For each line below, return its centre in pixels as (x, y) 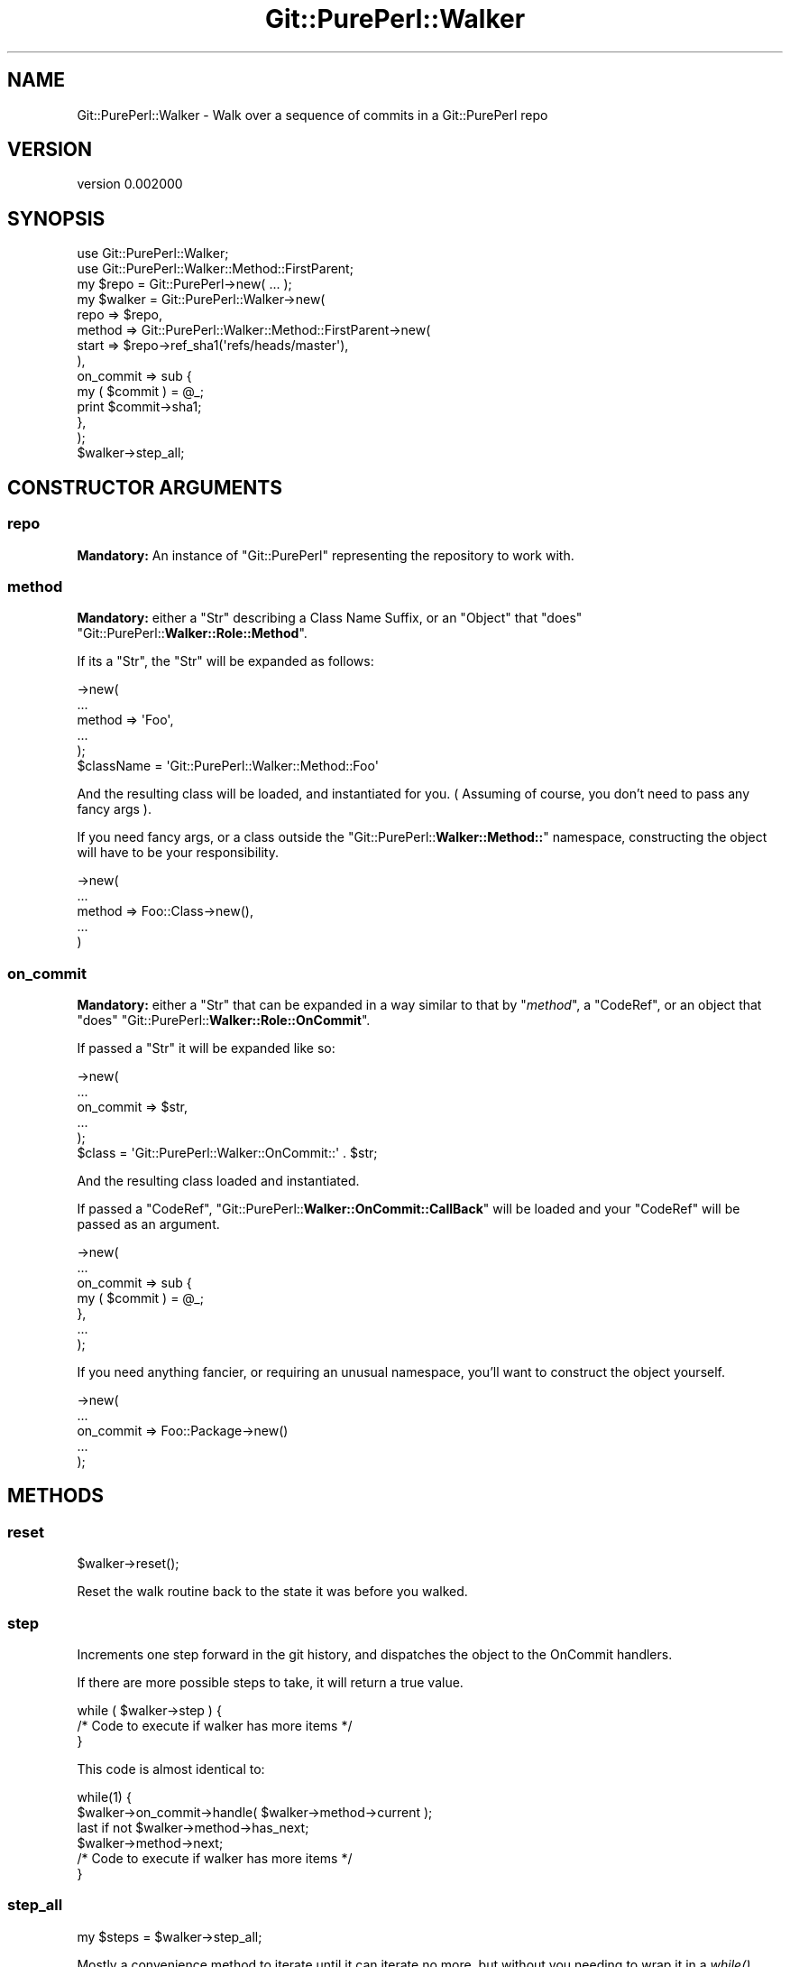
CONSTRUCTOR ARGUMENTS (145, 487)
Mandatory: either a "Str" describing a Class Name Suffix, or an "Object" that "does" (330, 618)
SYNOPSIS (56, 218)
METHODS (56, 1496)
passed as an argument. (148, 1224)
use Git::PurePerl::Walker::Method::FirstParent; (215, 269)
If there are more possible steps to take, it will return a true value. (270, 1682)
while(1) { (104, 1796)
